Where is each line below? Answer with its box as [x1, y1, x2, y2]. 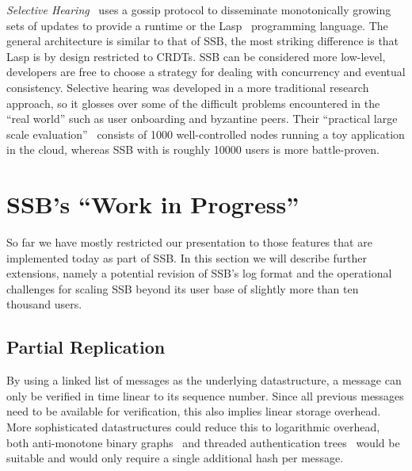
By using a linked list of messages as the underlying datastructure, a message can [6, 372, 402, 389]
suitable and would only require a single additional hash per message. [6, 450, 344, 466]
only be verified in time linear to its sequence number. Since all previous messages [6, 387, 404, 404]
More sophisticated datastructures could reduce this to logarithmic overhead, [6, 419, 380, 435]
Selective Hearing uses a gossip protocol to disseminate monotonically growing [6, 2, 391, 17]
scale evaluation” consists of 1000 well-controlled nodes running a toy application [6, 125, 405, 142]
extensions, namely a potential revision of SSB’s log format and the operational [6, 265, 392, 281]
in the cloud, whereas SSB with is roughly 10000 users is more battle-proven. [6, 141, 380, 158]
